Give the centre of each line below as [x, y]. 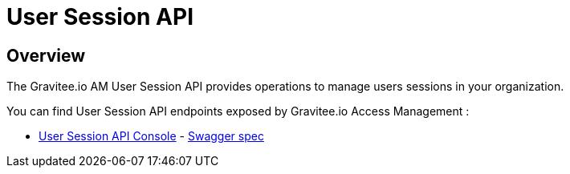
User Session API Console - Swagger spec [151, 136]
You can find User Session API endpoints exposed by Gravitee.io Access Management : [238, 111]
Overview [46, 55]
